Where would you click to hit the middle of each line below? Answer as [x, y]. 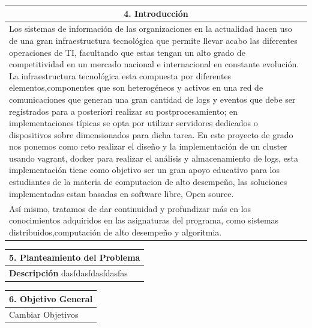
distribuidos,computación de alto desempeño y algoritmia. [115, 232]
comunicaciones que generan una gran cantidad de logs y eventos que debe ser [152, 99]
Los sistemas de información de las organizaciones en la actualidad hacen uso [151, 29]
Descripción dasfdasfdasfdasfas [68, 273]
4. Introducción [156, 13]
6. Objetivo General [51, 298]
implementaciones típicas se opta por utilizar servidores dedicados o [133, 123]
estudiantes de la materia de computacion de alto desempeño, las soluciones [148, 182]
